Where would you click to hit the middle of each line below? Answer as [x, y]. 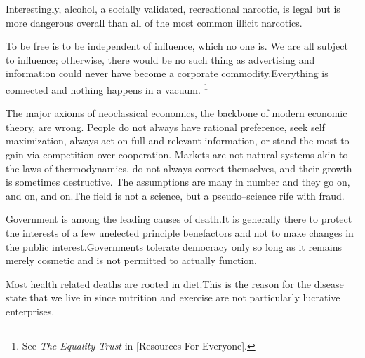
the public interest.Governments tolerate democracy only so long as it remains [174, 246]
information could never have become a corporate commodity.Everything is [167, 73]
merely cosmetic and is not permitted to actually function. [132, 260]
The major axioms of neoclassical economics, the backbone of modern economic [177, 113]
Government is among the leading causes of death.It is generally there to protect [179, 219]
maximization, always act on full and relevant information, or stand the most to [178, 140]
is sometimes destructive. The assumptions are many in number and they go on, [178, 182]
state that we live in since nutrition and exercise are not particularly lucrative [173, 297]
